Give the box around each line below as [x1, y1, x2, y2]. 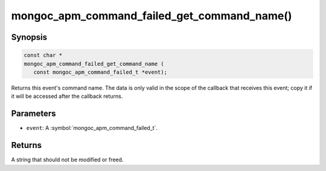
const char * [24, 52, 63, 59]
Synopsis [11, 32, 48, 42]
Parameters [11, 109, 56, 119]
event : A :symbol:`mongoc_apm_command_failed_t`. [26, 124, 158, 132]
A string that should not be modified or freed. [11, 156, 124, 163]
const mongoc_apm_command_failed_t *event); [33, 68, 167, 76]
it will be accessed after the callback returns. [11, 92, 123, 100]
